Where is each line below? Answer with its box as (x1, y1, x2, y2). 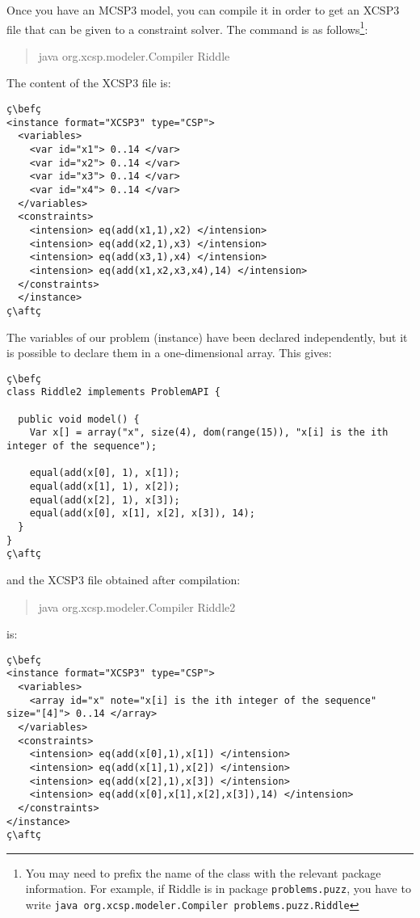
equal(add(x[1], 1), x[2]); (29, 480, 180, 492)
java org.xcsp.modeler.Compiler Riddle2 (38, 598, 236, 615)
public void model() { (18, 413, 140, 425)
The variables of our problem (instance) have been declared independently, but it (6, 328, 408, 345)
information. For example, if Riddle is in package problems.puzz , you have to (25, 880, 411, 897)
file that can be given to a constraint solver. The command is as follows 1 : (6, 18, 368, 37)
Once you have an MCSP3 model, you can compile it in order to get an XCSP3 (6, 2, 400, 18)
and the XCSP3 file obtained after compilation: (6, 571, 241, 587)
